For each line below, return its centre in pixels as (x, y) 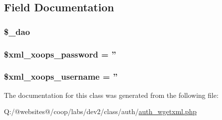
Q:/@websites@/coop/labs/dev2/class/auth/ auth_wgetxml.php (100, 111)
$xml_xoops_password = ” (60, 54)
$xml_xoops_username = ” (61, 76)
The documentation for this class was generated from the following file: (111, 95)
